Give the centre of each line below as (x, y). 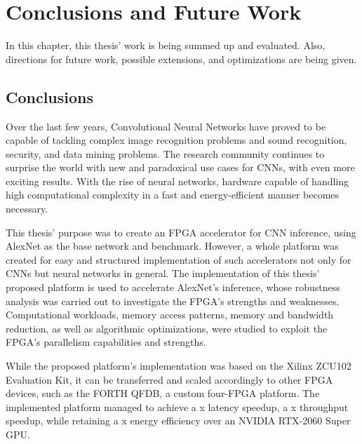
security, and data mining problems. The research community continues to (165, 153)
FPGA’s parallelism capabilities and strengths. (106, 342)
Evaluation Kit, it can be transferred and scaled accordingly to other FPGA (169, 379)
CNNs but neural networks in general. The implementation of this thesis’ (163, 273)
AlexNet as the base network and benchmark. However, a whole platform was (172, 246)
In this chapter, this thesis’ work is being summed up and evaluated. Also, (166, 45)
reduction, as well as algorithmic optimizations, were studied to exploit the (167, 328)
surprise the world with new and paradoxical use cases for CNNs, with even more (180, 167)
